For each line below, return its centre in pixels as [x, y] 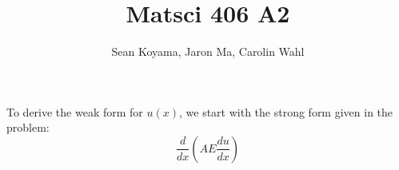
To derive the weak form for [75, 111]
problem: [28, 127]
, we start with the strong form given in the [286, 111]
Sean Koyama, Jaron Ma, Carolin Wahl [208, 51]
